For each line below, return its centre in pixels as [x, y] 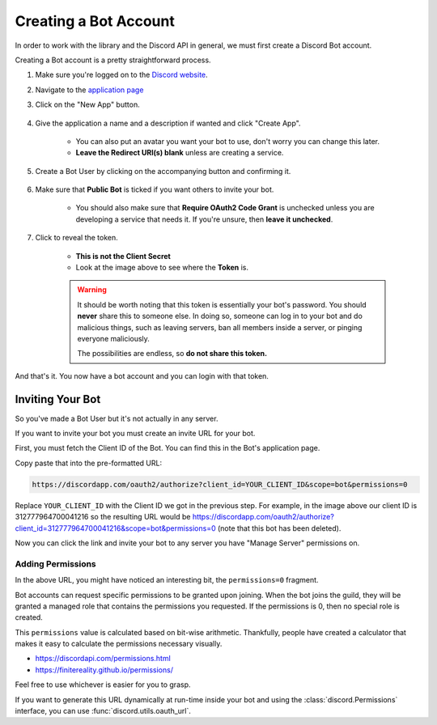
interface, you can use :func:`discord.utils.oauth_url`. [103, 711]
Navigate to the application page [89, 90]
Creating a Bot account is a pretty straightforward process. [113, 60]
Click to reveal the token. [77, 238]
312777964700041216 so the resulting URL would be [103, 517]
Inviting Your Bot [58, 399]
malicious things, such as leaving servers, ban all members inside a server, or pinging [220, 327]
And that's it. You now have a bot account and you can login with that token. [142, 375]
